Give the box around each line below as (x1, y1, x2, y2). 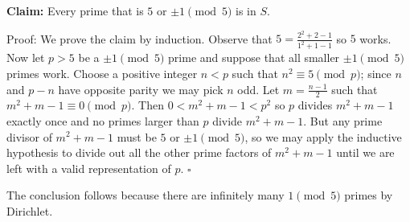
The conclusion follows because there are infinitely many (6, 187, 285, 203)
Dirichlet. (6, 202, 53, 219)
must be (117, 128, 157, 145)
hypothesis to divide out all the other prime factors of (6, 144, 272, 161)
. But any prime (303, 112, 383, 129)
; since (360, 64, 392, 81)
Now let (6, 49, 45, 66)
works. (359, 30, 392, 47)
